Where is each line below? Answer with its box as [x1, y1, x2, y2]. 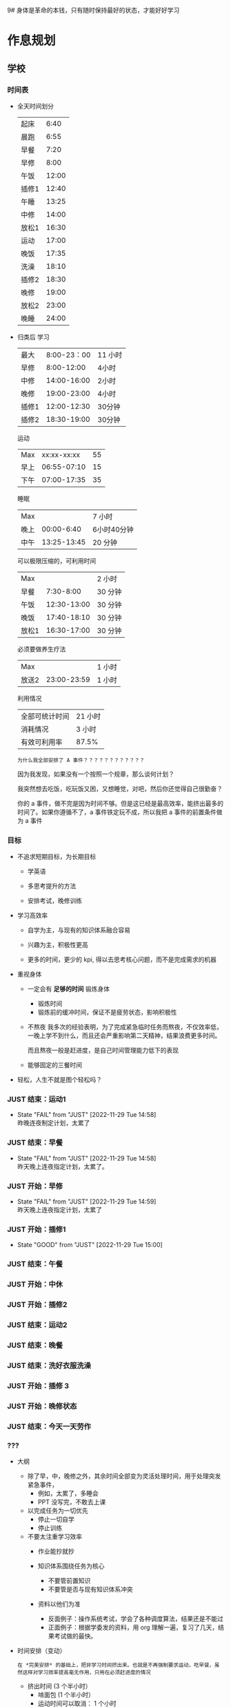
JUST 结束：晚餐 [7, 1340, 63, 1350]
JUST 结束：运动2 [7, 1320, 68, 1330]
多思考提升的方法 [27, 882, 77, 890]
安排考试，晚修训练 [27, 896, 83, 905]
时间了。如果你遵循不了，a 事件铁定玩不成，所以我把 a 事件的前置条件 [17, 808, 217, 816]
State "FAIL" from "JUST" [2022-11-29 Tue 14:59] [17, 1197, 157, 1206]
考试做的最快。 [54, 1632, 97, 1640]
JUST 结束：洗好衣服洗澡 [7, 1360, 92, 1370]
